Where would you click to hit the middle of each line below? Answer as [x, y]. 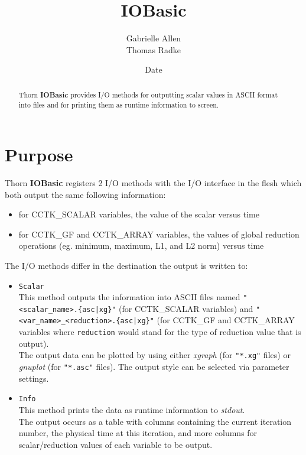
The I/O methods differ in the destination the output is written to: [126, 265]
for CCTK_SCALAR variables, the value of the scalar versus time [139, 214]
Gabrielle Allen [154, 38]
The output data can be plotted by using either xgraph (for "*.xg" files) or [154, 355]
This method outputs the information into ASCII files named [129, 297]
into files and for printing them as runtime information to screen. [119, 105]
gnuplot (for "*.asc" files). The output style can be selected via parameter [154, 367]
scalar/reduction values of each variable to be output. [115, 444]
